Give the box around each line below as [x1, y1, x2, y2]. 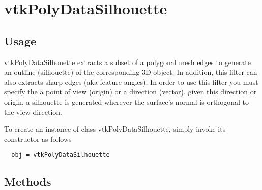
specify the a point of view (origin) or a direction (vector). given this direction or [4, 86, 257, 97]
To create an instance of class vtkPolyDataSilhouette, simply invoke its [4, 123, 226, 134]
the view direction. [4, 106, 62, 117]
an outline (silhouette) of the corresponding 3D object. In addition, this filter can [4, 67, 257, 77]
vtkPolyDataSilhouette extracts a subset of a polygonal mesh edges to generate [4, 56, 251, 67]
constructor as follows [4, 133, 72, 144]
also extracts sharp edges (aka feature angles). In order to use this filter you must [4, 76, 258, 87]
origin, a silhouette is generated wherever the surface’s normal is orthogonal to [4, 96, 249, 107]
